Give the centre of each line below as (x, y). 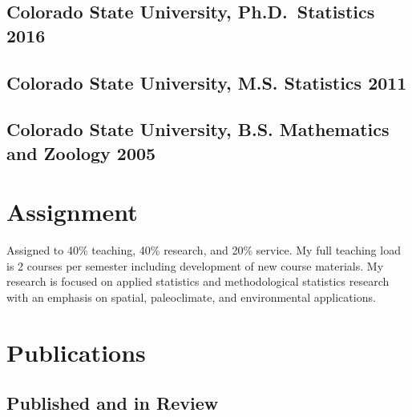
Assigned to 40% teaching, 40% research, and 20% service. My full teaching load (204, 250)
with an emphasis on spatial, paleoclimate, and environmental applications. (191, 297)
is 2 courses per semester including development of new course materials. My (195, 265)
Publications (76, 352)
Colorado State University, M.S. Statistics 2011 (207, 82)
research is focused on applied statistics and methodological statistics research (198, 281)
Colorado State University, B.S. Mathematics (198, 129)
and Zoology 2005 (81, 152)
